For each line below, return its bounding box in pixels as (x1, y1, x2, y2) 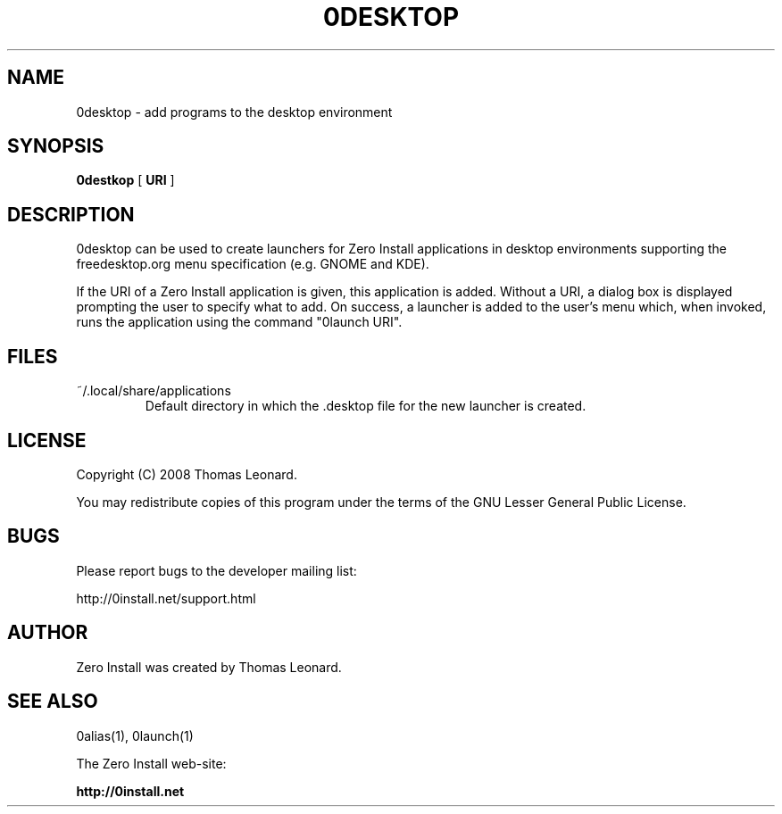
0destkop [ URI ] (76, 172, 175, 188)
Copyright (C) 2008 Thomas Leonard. (76, 466, 297, 482)
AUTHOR (7, 621, 88, 644)
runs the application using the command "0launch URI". (76, 314, 403, 330)
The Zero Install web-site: (76, 755, 227, 771)
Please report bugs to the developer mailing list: (76, 562, 357, 578)
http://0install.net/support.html (76, 590, 256, 606)
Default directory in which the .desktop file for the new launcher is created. (145, 398, 586, 414)
